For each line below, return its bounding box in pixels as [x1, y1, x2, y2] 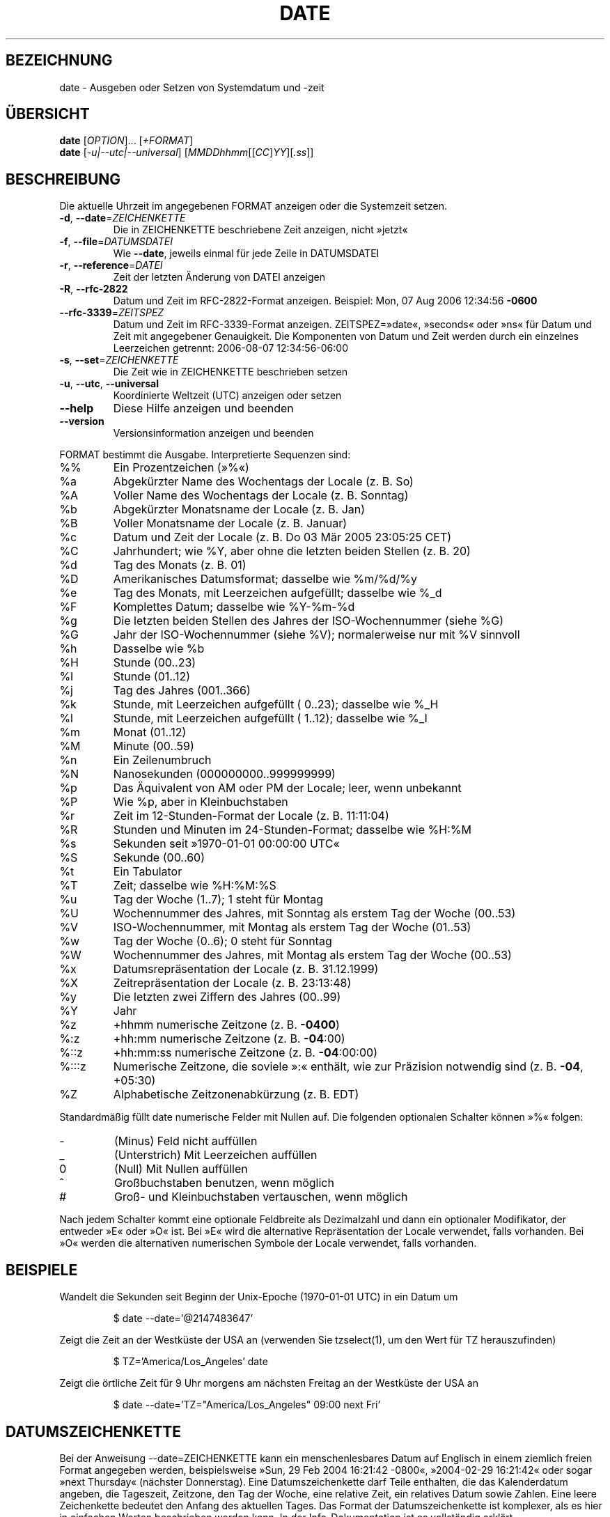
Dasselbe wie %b [113, 641, 205, 656]
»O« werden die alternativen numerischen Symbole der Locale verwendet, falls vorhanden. [59, 1237, 477, 1250]
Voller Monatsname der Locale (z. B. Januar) [113, 516, 347, 531]
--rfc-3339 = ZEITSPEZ [59, 306, 164, 319]
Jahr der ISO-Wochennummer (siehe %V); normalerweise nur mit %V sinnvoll [113, 628, 520, 642]
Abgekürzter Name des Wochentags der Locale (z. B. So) [113, 474, 414, 489]
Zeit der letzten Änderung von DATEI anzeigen [113, 271, 325, 283]
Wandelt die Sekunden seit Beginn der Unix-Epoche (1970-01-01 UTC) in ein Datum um [59, 1291, 458, 1303]
